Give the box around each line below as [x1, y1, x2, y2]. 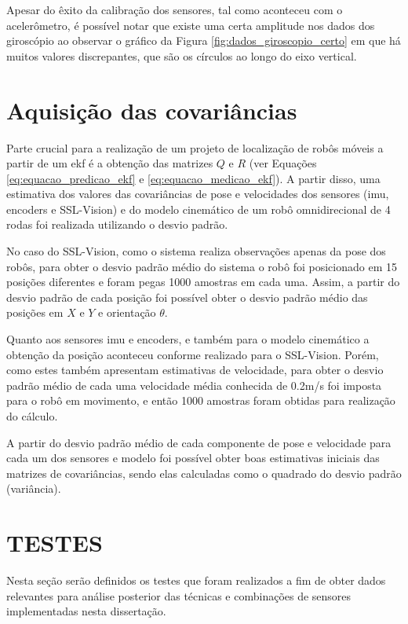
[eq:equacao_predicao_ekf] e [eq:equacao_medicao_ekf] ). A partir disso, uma [6, 170, 381, 186]
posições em [6, 304, 64, 321]
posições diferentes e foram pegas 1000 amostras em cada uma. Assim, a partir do [6, 273, 400, 290]
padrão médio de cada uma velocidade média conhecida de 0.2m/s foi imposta [6, 376, 382, 393]
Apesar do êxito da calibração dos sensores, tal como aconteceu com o [6, 2, 343, 17]
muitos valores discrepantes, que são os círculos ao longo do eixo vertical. [6, 47, 357, 64]
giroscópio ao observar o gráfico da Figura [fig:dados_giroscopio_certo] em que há [6, 32, 401, 49]
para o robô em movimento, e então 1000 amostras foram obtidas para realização [6, 392, 395, 409]
